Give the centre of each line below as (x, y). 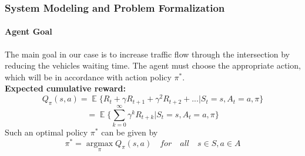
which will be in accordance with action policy (88, 77)
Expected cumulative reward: (65, 88)
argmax (100, 143)
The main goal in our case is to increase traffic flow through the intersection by (148, 54)
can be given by (130, 132)
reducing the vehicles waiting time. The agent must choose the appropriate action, (153, 65)
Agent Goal (29, 31)
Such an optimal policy (46, 132)
